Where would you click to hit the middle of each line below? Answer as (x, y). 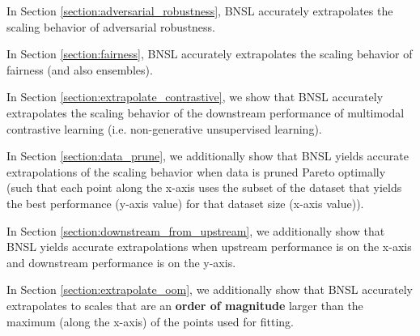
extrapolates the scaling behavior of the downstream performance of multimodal (206, 112)
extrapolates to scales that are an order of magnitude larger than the (185, 305)
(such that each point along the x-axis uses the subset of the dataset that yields (204, 187)
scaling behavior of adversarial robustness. (111, 26)
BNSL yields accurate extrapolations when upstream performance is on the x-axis (209, 247)
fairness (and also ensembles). (80, 69)
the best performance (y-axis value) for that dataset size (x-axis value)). (185, 203)
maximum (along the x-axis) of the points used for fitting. (150, 321)
